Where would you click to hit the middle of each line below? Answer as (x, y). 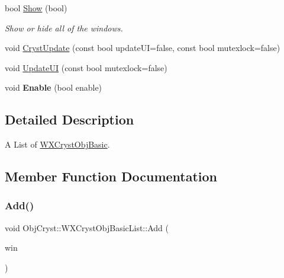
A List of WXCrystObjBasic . (57, 144)
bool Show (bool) (36, 8)
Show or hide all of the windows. (64, 28)
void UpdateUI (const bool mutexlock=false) (86, 67)
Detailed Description (70, 119)
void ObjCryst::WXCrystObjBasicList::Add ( (87, 227)
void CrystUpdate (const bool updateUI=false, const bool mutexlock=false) (143, 48)
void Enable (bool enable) (54, 87)
